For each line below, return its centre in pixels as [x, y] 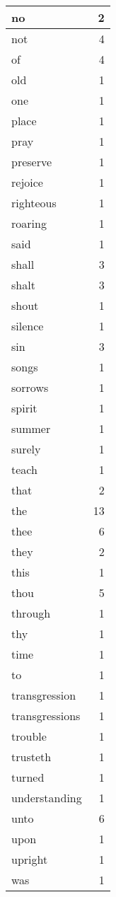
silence [28, 326]
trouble [29, 736]
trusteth [31, 757]
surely [26, 449]
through [31, 613]
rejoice [27, 182]
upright [30, 859]
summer [31, 428]
